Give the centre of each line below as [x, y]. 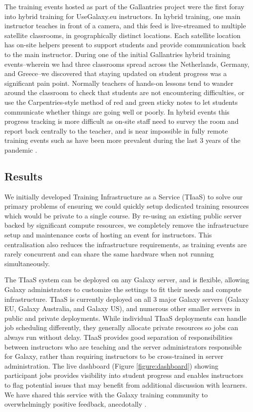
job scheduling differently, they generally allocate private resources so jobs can [121, 327]
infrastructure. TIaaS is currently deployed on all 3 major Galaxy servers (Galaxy [127, 299]
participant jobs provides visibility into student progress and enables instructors [124, 375]
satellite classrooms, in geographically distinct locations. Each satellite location [123, 35]
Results [23, 176]
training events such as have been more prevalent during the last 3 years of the [123, 140]
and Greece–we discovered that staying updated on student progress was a [116, 73]
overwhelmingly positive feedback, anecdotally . [75, 404]
